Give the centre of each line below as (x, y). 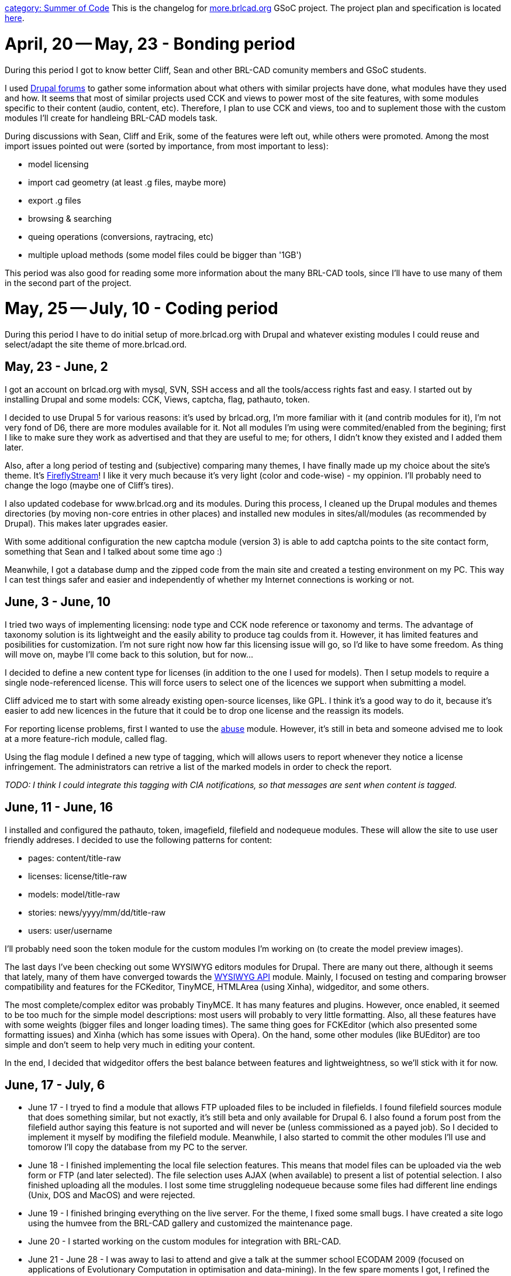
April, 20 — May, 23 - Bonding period (150, 44)
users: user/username (70, 930)
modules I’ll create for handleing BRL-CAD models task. (111, 118)
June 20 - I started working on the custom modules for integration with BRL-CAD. (185, 1241)
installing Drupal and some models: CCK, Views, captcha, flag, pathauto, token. (157, 399)
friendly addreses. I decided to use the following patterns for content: (139, 840)
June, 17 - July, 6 (55, 1085)
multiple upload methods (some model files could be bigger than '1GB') (165, 254)
